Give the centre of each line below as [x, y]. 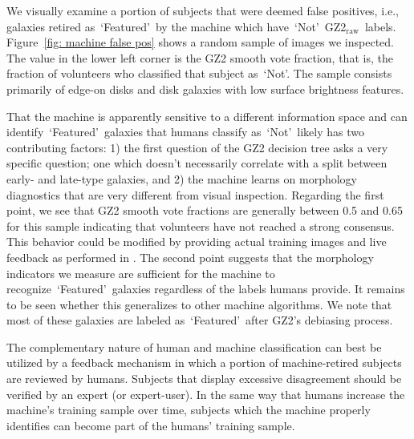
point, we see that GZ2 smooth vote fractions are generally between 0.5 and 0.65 [205, 210]
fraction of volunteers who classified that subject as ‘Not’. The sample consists [199, 73]
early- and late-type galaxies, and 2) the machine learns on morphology [182, 178]
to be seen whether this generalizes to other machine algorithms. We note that [199, 304]
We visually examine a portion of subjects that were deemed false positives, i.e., [203, 10]
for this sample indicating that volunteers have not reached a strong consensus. [201, 226]
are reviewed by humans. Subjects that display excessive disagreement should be [204, 379]
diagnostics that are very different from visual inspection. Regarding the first [195, 194]
